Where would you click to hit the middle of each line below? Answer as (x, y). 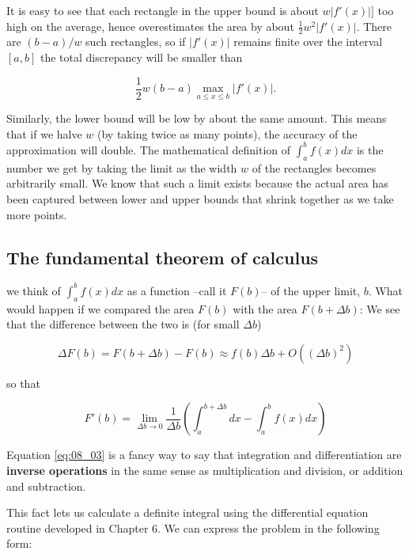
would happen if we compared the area (100, 308)
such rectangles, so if (136, 42)
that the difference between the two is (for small (123, 324)
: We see (380, 308)
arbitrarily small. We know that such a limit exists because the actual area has (197, 183)
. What (385, 290)
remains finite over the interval (308, 42)
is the (370, 149)
